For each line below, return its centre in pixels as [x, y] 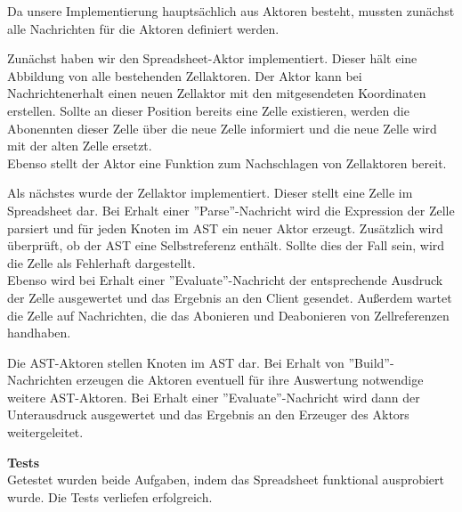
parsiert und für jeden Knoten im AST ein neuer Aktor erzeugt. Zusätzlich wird [225, 228]
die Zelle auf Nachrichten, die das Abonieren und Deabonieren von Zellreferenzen [228, 315]
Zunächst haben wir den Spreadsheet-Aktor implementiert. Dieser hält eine [212, 58]
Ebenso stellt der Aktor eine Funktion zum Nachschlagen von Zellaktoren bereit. [227, 163]
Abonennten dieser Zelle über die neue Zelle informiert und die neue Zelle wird [222, 128]
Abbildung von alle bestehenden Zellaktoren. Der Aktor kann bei [185, 75]
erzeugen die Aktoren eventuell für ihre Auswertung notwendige [250, 380]
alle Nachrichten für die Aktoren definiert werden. [143, 28]
